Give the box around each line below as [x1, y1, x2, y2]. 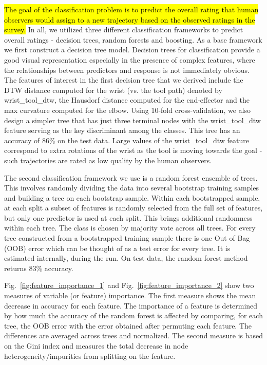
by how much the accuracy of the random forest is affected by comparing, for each [4, 310, 263, 321]
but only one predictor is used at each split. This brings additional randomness [4, 212, 253, 223]
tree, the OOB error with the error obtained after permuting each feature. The [4, 320, 252, 331]
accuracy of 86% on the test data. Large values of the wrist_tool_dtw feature [4, 135, 249, 145]
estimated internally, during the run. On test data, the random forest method [4, 253, 248, 263]
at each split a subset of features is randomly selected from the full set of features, [4, 202, 263, 213]
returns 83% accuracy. [4, 262, 73, 273]
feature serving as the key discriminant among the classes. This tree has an [4, 125, 240, 136]
